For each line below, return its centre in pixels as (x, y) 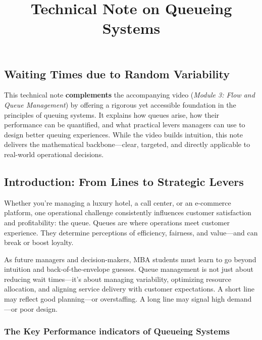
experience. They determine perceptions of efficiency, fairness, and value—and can (131, 232)
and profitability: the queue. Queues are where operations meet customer (117, 222)
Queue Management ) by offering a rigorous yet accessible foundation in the (120, 104)
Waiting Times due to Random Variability (117, 74)
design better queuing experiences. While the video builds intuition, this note (123, 134)
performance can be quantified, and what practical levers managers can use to (125, 125)
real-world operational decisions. (54, 154)
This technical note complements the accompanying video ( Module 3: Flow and (129, 95)
